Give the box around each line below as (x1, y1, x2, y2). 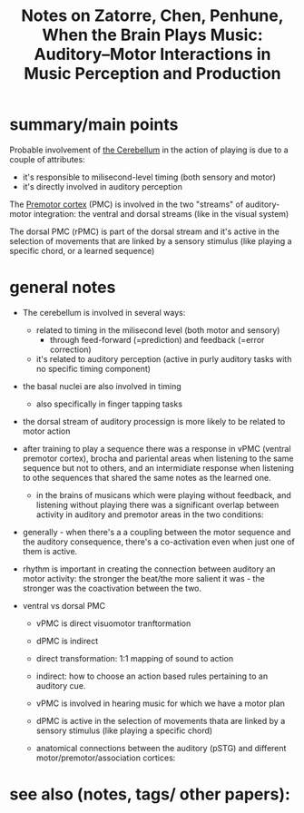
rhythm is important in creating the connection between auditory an (22, 563, 276, 574)
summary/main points (9, 114, 179, 135)
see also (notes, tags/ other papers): (9, 784, 290, 805)
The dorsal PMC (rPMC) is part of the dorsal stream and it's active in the (9, 226, 279, 237)
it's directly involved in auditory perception (22, 181, 183, 191)
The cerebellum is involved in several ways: (22, 307, 186, 318)
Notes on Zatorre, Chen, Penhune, (21, 5, 284, 26)
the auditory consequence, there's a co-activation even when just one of (22, 536, 295, 547)
